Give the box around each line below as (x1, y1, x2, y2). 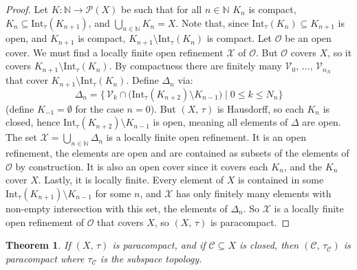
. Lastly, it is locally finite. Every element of (38, 172, 224, 187)
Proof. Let (6, 2, 48, 16)
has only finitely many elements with (176, 185, 332, 200)
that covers (97, 214, 144, 229)
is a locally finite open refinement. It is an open (106, 130, 306, 144)
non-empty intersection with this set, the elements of (6, 201, 228, 215)
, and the (283, 159, 323, 173)
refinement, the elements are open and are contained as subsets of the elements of (6, 146, 349, 160)
